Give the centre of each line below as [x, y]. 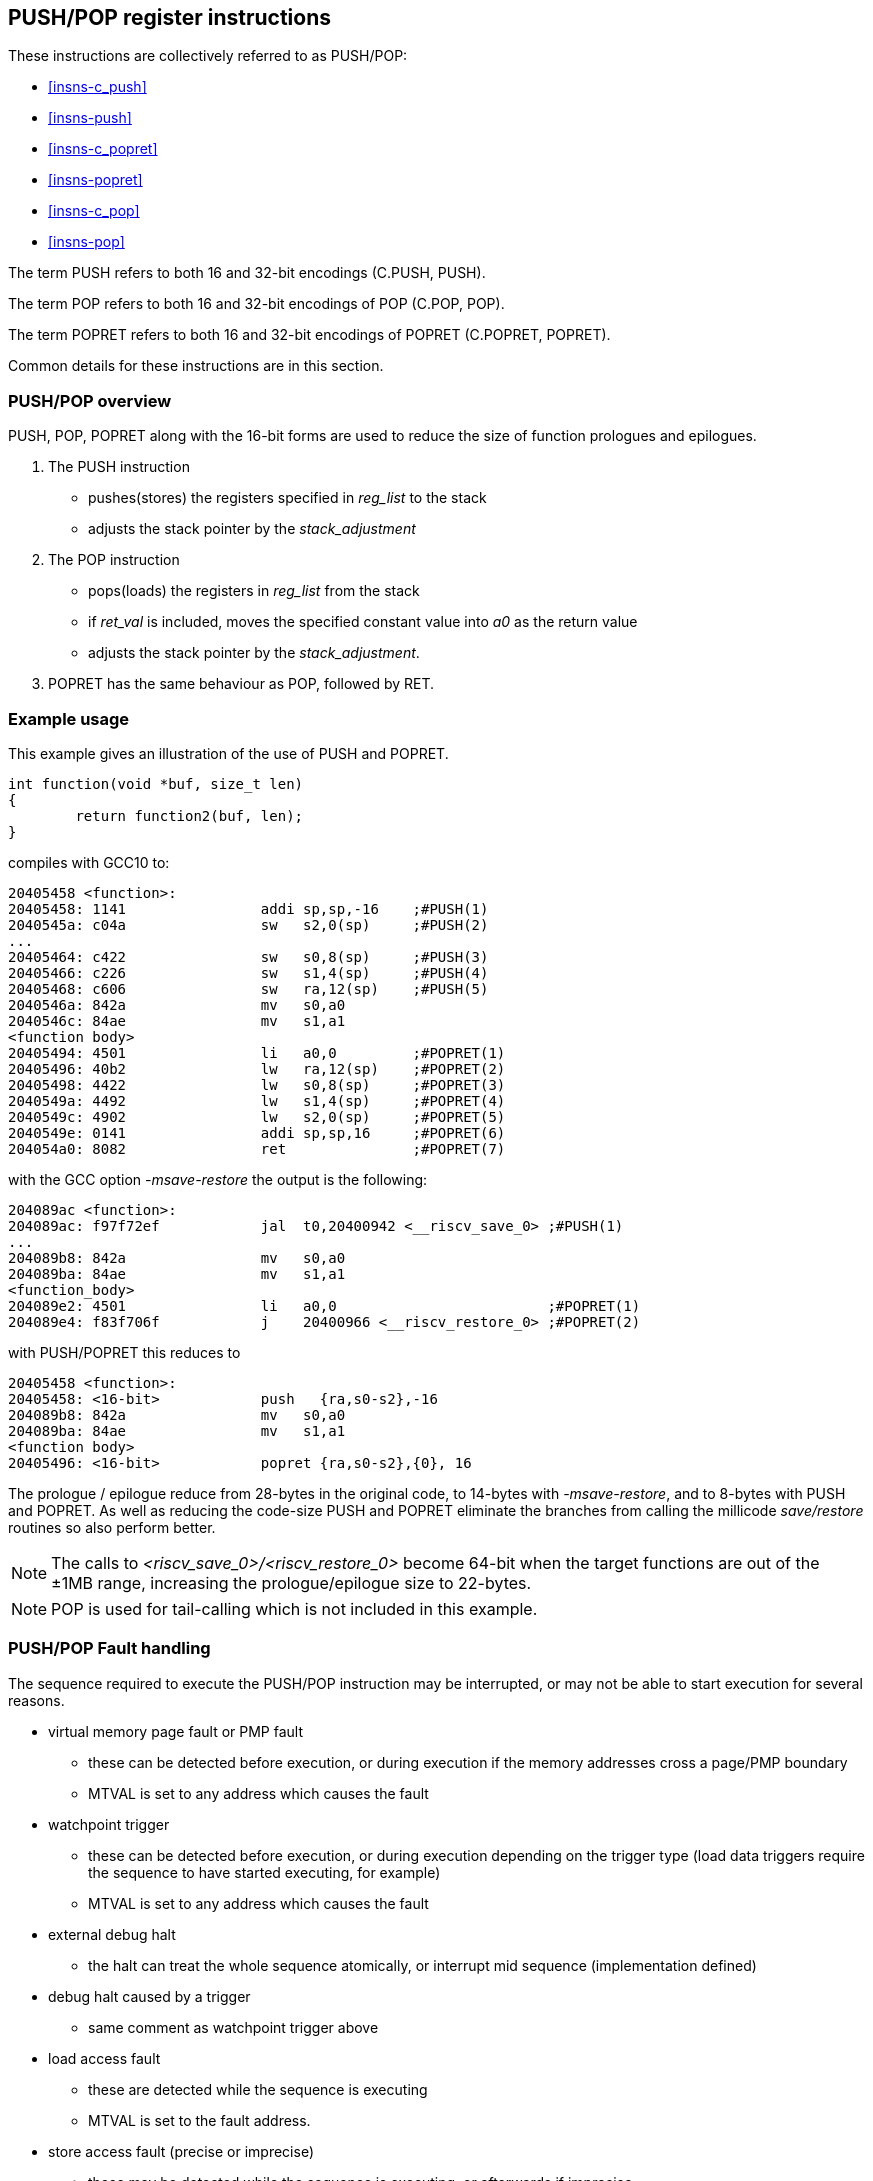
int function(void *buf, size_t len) [156, 783]
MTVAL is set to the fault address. [199, 2120]
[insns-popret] [95, 180]
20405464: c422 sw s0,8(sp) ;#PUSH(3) [248, 956]
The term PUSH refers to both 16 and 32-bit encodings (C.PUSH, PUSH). [247, 273]
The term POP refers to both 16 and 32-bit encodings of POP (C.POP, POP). [256, 304]
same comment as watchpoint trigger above [233, 2027]
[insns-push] [90, 118]
